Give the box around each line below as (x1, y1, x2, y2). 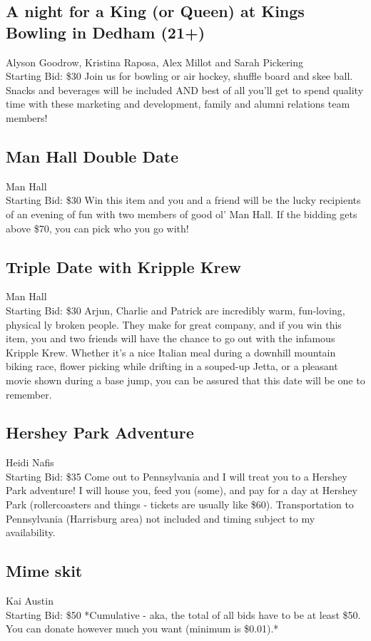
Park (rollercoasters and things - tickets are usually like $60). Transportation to (6, 497, 354, 512)
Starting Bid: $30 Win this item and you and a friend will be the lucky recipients (6, 193, 361, 207)
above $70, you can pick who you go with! (6, 220, 189, 235)
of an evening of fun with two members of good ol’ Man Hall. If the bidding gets (6, 206, 357, 221)
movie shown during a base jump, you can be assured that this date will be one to (6, 372, 365, 387)
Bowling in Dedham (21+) (6, 21, 205, 43)
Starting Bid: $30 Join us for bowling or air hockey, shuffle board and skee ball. (6, 68, 353, 83)
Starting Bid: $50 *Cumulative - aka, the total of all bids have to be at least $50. (6, 607, 361, 622)
